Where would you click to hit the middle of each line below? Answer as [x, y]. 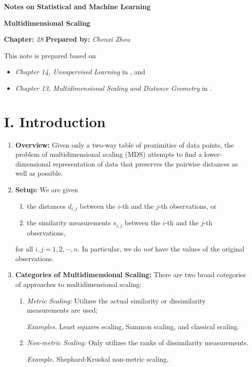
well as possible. [39, 173]
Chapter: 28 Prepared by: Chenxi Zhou [67, 39]
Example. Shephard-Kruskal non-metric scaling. [98, 359]
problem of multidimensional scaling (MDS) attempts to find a [109, 154]
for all [24, 249]
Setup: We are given [47, 190]
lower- [213, 154]
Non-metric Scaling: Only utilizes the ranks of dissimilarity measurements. [138, 342]
